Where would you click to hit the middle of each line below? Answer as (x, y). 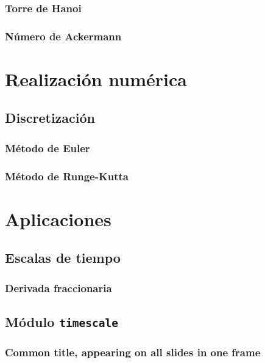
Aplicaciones (58, 218)
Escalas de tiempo (63, 258)
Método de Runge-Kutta (67, 176)
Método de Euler (48, 148)
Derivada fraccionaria (58, 288)
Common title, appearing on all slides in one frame (133, 352)
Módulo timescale (62, 321)
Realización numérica (96, 79)
